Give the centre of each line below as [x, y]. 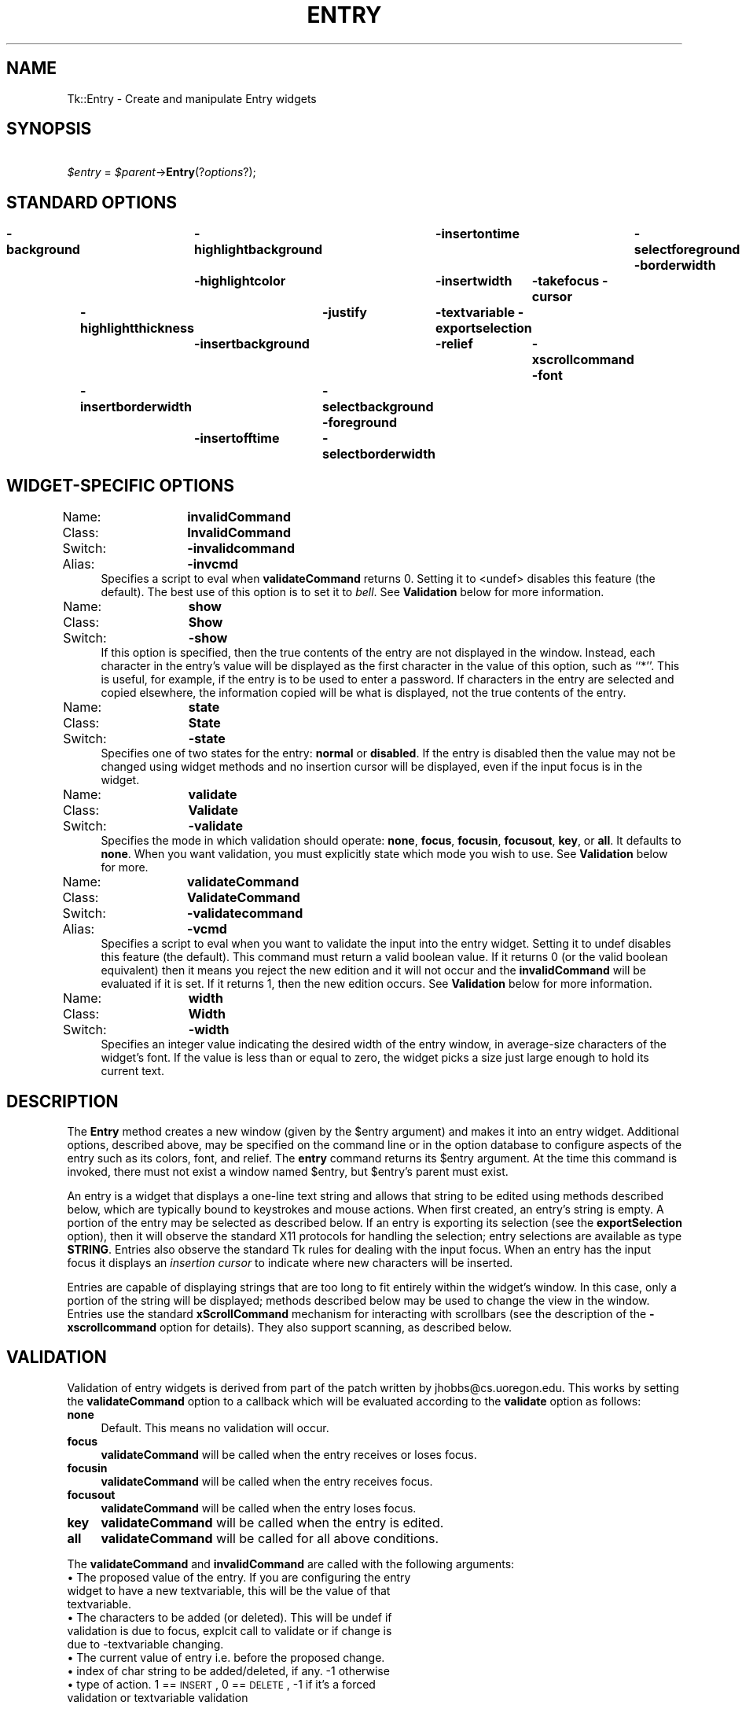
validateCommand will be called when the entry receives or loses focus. [289, 1454]
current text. [132, 1071]
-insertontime [478, 234]
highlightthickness [137, 328]
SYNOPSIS [49, 129]
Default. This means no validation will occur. [215, 1427]
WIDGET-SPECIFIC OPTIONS [121, 485]
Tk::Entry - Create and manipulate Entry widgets [192, 98]
